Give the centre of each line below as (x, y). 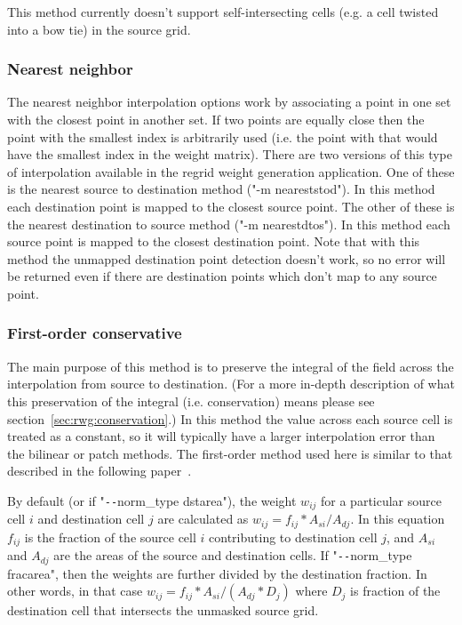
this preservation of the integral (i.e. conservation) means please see (191, 401)
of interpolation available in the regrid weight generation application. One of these (231, 171)
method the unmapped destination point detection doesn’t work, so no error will (227, 258)
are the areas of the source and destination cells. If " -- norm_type (233, 555)
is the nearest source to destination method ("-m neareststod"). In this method (221, 189)
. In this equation (398, 519)
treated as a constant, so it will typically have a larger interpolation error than (221, 436)
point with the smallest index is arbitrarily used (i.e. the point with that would (223, 136)
